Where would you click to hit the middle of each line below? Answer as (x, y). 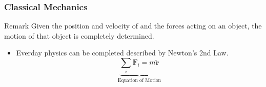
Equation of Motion (139, 81)
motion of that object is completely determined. (79, 35)
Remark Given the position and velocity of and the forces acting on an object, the (133, 26)
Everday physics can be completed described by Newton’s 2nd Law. (122, 53)
